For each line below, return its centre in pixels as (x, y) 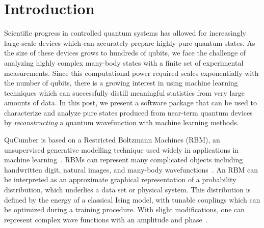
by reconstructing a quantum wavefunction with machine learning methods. (122, 122)
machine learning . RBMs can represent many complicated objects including (124, 160)
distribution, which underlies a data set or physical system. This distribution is (127, 190)
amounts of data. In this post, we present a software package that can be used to (130, 103)
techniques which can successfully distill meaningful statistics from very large (125, 92)
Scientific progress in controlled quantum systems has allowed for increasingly (125, 33)
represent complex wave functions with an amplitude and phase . (106, 219)
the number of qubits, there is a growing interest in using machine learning (121, 83)
